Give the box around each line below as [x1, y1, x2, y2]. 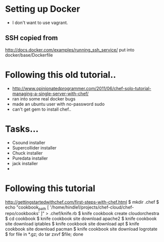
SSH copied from [5, 34, 58, 42]
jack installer [12, 160, 38, 166]
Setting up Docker [5, 3, 80, 15]
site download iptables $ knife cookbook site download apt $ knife [5, 221, 139, 227]
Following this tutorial [5, 183, 96, 194]
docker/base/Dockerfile [5, 52, 53, 58]
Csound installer [12, 140, 46, 145]
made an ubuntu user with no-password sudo [12, 101, 105, 107]
